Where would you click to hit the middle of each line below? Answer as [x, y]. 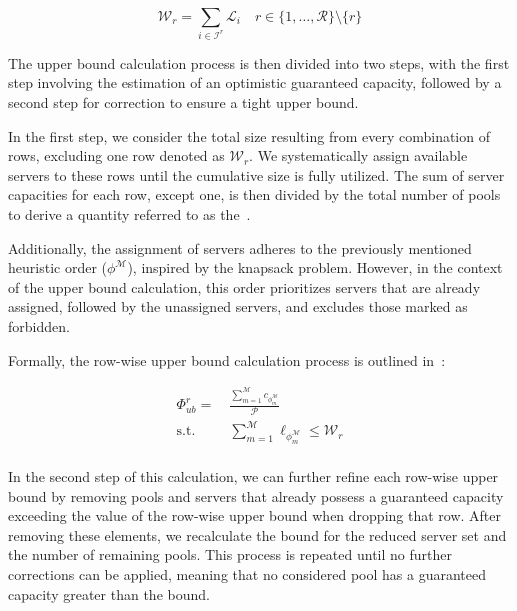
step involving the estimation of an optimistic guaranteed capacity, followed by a [255, 82]
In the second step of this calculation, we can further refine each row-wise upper [253, 475]
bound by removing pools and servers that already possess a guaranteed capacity [256, 495]
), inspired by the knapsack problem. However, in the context [315, 267]
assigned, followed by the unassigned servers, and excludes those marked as [238, 306]
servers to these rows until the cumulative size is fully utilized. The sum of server [256, 174]
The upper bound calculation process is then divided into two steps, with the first [259, 62]
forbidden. [39, 326]
